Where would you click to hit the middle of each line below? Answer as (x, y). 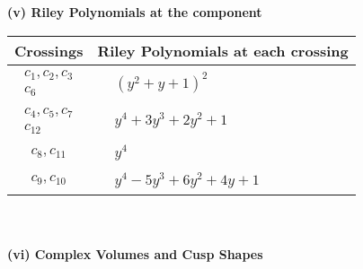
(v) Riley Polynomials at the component (135, 12)
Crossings (49, 50)
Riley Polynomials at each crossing (223, 50)
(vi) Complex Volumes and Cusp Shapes (135, 253)
